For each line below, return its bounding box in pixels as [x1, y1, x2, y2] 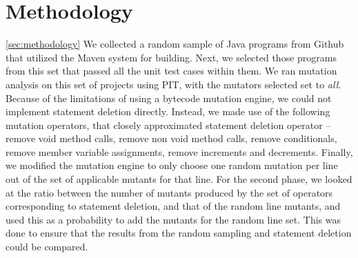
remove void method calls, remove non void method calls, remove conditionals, [6, 131, 337, 146]
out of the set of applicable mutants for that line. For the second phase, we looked [6, 172, 352, 186]
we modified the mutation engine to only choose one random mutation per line [6, 158, 338, 172]
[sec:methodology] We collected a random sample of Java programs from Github [6, 37, 344, 51]
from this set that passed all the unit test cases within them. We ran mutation [6, 63, 337, 78]
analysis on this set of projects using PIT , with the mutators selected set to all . [6, 77, 341, 91]
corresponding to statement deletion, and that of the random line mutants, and [6, 199, 341, 213]
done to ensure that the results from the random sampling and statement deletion [6, 226, 352, 240]
